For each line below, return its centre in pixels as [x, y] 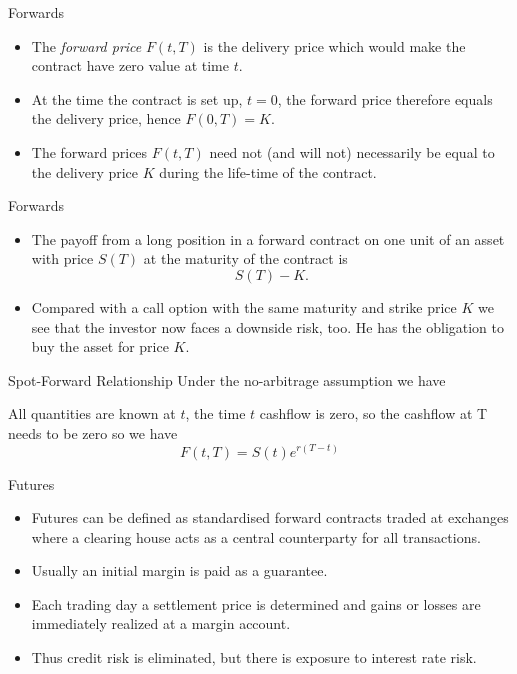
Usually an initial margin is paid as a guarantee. [179, 570]
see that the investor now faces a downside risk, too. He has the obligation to [268, 326]
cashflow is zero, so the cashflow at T [373, 413]
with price [62, 258]
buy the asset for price [100, 346]
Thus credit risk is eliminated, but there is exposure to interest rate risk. [254, 657]
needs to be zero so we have [93, 432]
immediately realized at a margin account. [161, 623]
